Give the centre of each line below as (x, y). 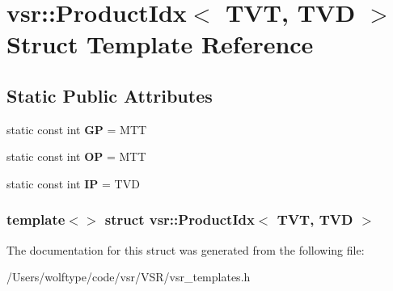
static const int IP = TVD (73, 183)
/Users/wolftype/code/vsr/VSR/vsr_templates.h (129, 277)
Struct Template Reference (160, 44)
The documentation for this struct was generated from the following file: (186, 249)
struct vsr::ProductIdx (180, 219)
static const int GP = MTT (77, 129)
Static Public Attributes (110, 95)
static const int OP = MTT (76, 156)
